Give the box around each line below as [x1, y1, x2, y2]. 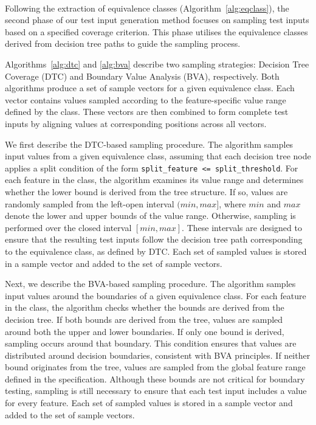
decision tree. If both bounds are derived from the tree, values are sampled [5, 313, 283, 325]
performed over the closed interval [5, 221, 132, 233]
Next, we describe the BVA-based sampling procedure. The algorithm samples [5, 277, 296, 290]
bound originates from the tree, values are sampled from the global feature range [5, 361, 306, 373]
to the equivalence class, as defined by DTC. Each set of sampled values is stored [5, 244, 307, 257]
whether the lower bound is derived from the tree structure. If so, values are [5, 185, 288, 198]
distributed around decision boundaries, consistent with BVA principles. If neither [5, 348, 311, 361]
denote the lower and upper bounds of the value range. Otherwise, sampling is [5, 209, 296, 222]
